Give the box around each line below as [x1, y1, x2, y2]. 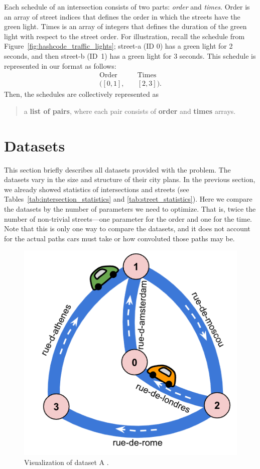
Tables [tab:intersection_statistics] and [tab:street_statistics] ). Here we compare [4, 194, 252, 204]
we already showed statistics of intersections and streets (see [4, 184, 189, 194]
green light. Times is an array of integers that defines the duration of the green [4, 21, 247, 32]
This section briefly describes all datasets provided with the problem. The [4, 164, 231, 175]
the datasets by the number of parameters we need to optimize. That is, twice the [4, 203, 256, 214]
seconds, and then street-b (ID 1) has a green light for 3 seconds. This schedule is [4, 50, 256, 61]
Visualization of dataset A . [24, 456, 109, 467]
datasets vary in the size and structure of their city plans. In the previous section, [4, 174, 255, 185]
